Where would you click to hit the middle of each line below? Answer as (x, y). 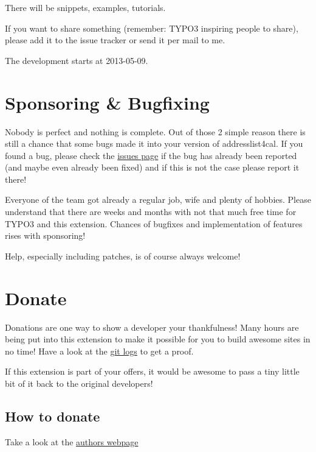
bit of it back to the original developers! (79, 383)
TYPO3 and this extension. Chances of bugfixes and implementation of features (154, 223)
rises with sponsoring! (45, 235)
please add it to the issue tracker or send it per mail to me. (115, 40)
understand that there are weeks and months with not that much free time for (151, 212)
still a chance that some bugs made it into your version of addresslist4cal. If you (154, 143)
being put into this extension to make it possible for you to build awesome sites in (158, 339)
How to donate (53, 416)
